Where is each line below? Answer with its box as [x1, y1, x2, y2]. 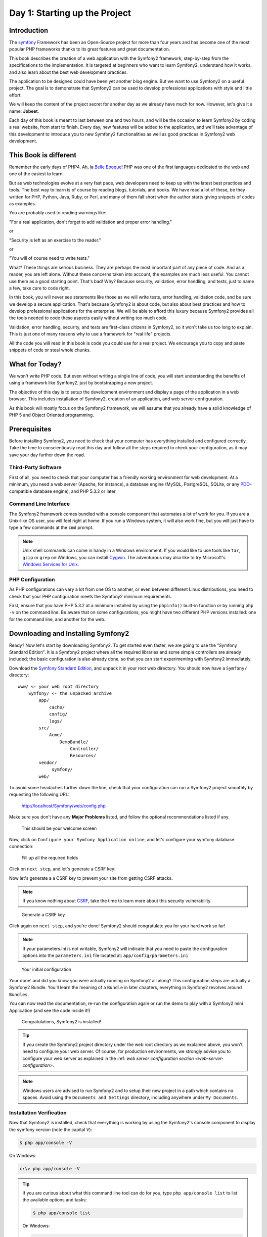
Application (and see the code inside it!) [9, 1007, 90, 1013]
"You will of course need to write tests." [9, 255, 90, 261]
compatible [9, 488, 32, 494]
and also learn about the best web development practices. [9, 69, 128, 75]
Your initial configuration [21, 966, 72, 972]
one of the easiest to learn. [9, 171, 64, 177]
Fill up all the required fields [21, 855, 78, 860]
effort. [9, 92, 22, 98]
